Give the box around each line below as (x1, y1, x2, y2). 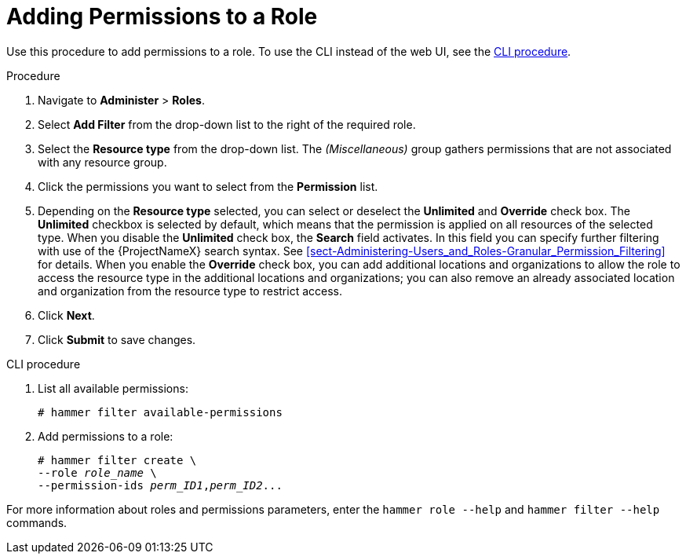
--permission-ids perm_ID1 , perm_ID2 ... (38, 478, 283, 492)
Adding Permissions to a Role (6, 3, 318, 30)
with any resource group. (38, 155, 167, 169)
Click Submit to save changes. (38, 332, 196, 346)
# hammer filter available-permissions (38, 405, 283, 419)
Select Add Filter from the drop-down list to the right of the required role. (38, 117, 416, 131)
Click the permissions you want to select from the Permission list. (38, 179, 378, 193)
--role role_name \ (38, 466, 157, 479)
